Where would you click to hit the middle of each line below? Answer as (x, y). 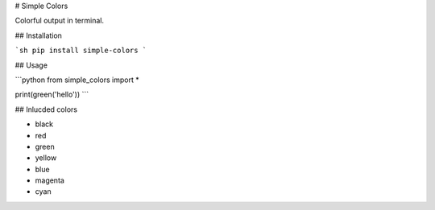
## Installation (38, 35)
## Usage (31, 65)
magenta (50, 180)
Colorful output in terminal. (60, 21)
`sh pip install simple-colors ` (81, 51)
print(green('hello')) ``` (52, 95)
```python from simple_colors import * (77, 80)
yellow (46, 158)
